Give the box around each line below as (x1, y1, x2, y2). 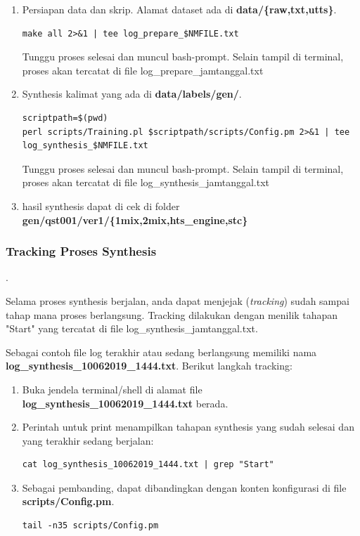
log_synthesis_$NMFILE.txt (22, 140, 148, 151)
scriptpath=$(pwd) (22, 112, 108, 123)
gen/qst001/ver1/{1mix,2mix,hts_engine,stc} (22, 212, 248, 227)
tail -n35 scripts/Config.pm (22, 521, 159, 531)
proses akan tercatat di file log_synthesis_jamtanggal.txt (22, 175, 270, 190)
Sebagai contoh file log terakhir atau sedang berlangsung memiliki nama (6, 344, 317, 359)
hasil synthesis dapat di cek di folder (22, 198, 180, 213)
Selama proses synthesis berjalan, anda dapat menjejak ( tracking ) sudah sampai (6, 293, 349, 308)
